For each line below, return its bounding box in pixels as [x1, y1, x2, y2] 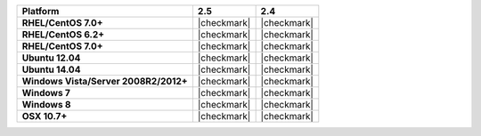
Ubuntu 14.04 [21, 63, 81, 76]
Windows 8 [21, 99, 71, 110]
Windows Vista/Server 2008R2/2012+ [21, 76, 188, 87]
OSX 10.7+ [21, 110, 68, 122]
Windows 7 [21, 87, 70, 99]
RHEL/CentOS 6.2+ [21, 28, 105, 40]
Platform [21, 5, 60, 17]
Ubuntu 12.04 [21, 52, 81, 64]
